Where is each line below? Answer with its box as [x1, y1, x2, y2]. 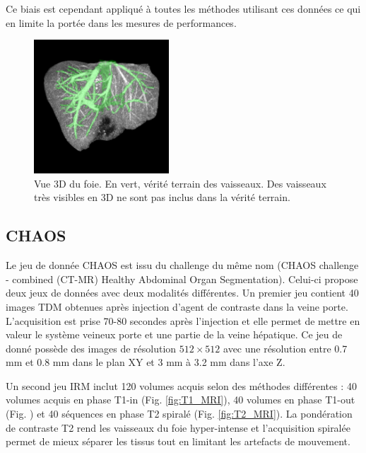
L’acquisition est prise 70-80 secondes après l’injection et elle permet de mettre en [6, 313, 360, 328]
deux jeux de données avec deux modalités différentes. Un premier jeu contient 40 [6, 285, 359, 300]
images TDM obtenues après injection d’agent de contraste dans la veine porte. [6, 299, 348, 314]
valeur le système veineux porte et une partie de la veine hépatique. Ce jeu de [6, 327, 343, 342]
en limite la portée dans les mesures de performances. [6, 15, 237, 30]
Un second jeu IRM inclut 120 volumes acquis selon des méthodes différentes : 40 [6, 378, 357, 393]
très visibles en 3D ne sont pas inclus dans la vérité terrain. [34, 190, 290, 205]
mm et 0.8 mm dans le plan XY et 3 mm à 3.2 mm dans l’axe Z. [6, 355, 285, 369]
